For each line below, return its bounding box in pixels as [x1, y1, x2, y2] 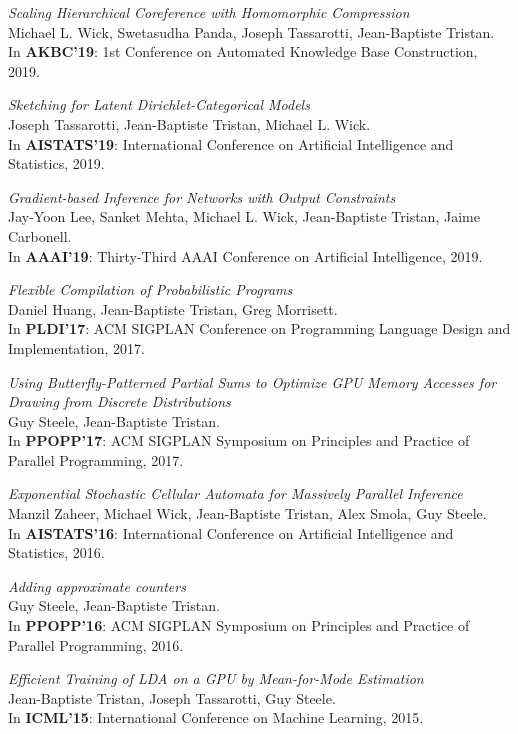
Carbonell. [8, 225, 72, 246]
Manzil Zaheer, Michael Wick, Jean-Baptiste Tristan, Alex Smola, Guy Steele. [8, 503, 487, 524]
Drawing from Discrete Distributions [8, 391, 231, 412]
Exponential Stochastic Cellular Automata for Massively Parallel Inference [8, 483, 463, 504]
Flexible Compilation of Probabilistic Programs [8, 279, 293, 300]
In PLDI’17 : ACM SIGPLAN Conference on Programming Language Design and [8, 318, 511, 339]
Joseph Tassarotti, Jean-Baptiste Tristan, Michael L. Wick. [8, 113, 371, 134]
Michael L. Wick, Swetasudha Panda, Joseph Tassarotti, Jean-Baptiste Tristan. [8, 21, 495, 42]
